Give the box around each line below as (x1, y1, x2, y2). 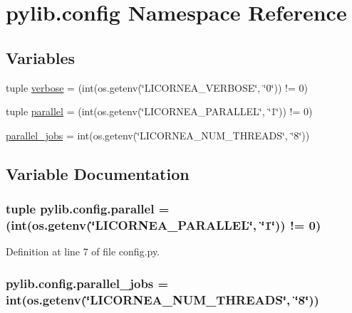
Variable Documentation (6, 162, 190, 184)
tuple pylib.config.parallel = (6, 200, 170, 218)
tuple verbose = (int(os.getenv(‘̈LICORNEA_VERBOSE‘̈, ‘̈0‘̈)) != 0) (6, 80, 308, 95)
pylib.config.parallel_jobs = (6, 274, 169, 292)
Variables (6, 46, 76, 68)
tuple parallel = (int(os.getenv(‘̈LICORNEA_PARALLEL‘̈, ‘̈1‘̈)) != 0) (6, 104, 313, 119)
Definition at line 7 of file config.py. (6, 244, 160, 259)
